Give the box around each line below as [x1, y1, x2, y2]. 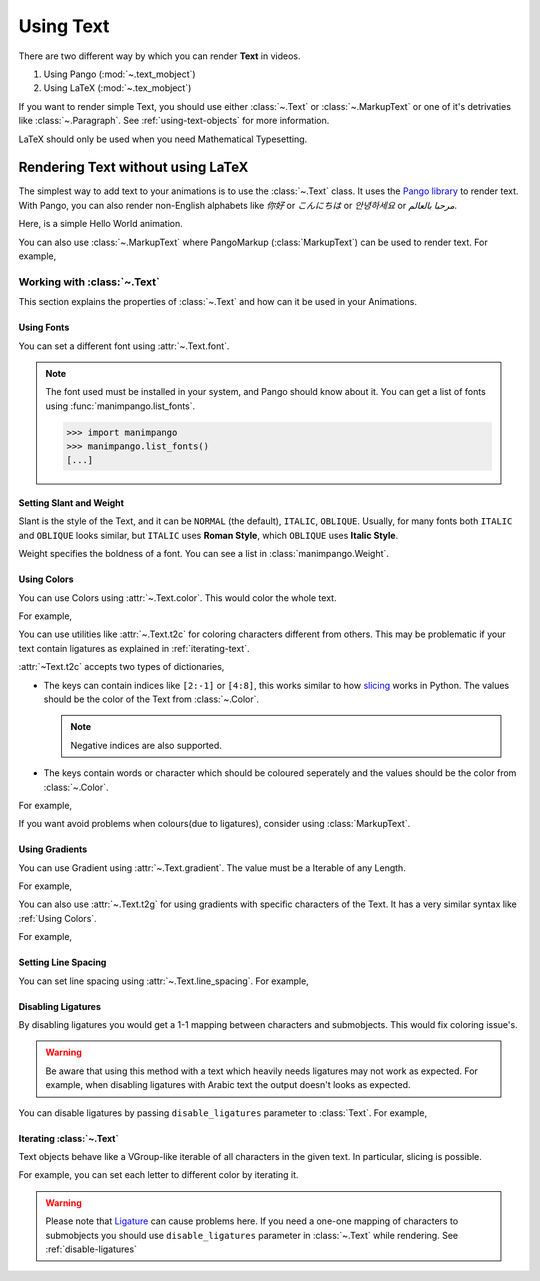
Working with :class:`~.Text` [18, 275, 160, 289]
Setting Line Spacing [18, 956, 107, 969]
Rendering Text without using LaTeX [18, 159, 249, 176]
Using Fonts [18, 321, 70, 334]
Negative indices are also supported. [70, 739, 222, 751]
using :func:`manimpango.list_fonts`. [45, 400, 196, 412]
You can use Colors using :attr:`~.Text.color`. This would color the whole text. [18, 591, 337, 604]
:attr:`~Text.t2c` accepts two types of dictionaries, [18, 661, 225, 673]
